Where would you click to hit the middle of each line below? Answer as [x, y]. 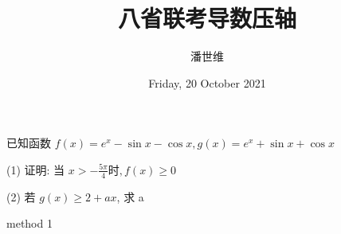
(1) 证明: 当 [36, 169]
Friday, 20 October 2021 [207, 82]
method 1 [29, 223]
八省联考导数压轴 [207, 18]
